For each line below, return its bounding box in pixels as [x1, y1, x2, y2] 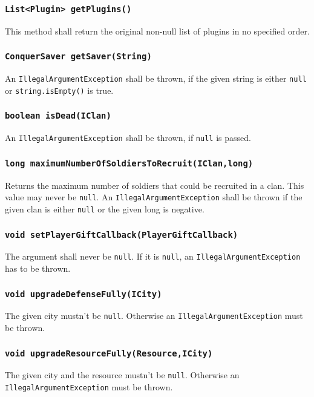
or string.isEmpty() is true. [5, 84, 114, 96]
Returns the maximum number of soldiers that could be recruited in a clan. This [5, 179, 304, 191]
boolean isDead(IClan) [5, 111, 111, 121]
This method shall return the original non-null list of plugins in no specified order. [5, 24, 310, 37]
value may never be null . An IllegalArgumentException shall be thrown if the [5, 191, 303, 203]
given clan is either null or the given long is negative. [5, 202, 204, 215]
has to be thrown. [5, 262, 71, 275]
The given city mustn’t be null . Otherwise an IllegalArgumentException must [5, 309, 303, 322]
